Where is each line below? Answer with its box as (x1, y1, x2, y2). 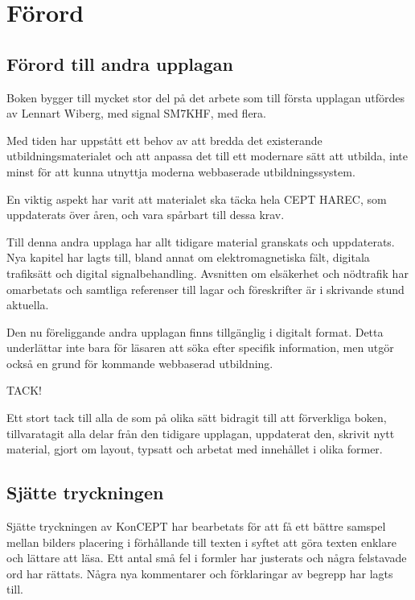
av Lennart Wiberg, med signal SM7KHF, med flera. (6, 105, 266, 122)
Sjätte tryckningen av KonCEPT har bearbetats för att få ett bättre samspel (6, 518, 386, 535)
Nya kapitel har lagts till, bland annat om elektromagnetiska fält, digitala (6, 249, 370, 266)
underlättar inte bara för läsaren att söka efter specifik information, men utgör (6, 339, 394, 356)
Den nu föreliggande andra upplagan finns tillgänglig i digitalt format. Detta (6, 323, 384, 340)
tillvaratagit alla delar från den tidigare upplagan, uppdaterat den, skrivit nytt (6, 424, 395, 441)
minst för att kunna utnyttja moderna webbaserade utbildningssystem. (6, 163, 355, 180)
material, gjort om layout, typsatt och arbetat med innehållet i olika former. (6, 441, 383, 457)
